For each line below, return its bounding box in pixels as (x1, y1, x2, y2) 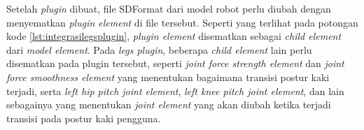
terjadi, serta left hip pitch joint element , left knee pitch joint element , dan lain (6, 83, 344, 98)
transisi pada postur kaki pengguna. (6, 110, 161, 125)
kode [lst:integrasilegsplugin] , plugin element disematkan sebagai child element (6, 29, 342, 43)
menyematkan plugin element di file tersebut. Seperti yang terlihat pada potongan (6, 15, 358, 29)
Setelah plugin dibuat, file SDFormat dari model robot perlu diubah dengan (6, 1, 331, 15)
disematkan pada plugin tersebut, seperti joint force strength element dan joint (6, 56, 344, 71)
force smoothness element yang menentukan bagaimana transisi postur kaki (6, 69, 330, 84)
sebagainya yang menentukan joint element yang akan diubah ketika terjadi (6, 97, 331, 112)
